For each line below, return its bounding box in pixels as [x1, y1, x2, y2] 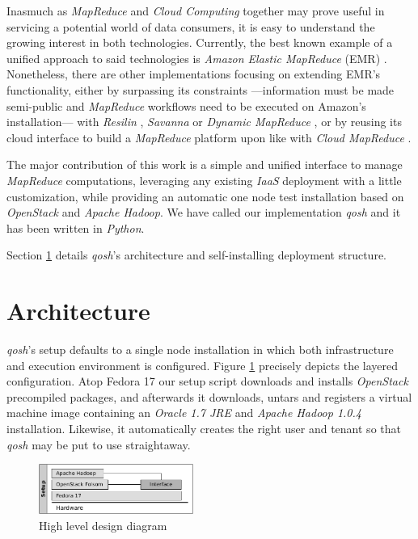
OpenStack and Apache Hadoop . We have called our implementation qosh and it [6, 204, 401, 221]
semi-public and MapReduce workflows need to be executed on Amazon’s [6, 97, 366, 114]
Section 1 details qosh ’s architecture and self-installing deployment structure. [6, 246, 386, 263]
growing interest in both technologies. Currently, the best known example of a [6, 34, 393, 51]
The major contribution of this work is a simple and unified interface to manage [6, 156, 403, 173]
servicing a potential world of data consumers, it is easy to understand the [6, 18, 375, 35]
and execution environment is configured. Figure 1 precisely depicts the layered [6, 356, 399, 373]
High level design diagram [39, 516, 167, 533]
